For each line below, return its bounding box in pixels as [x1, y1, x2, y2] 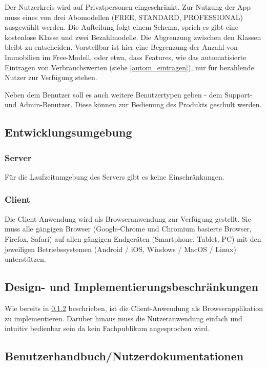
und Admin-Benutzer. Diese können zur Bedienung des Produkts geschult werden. [5, 99, 262, 110]
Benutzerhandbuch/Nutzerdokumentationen [5, 348, 244, 364]
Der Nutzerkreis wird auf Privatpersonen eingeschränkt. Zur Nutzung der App [5, 2, 251, 12]
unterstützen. [5, 254, 46, 264]
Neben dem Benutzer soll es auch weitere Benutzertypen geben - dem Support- [5, 89, 253, 100]
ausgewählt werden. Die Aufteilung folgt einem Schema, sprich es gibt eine [5, 22, 238, 32]
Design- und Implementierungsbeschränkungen [5, 279, 259, 295]
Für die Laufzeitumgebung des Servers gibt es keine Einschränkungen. [5, 171, 224, 182]
